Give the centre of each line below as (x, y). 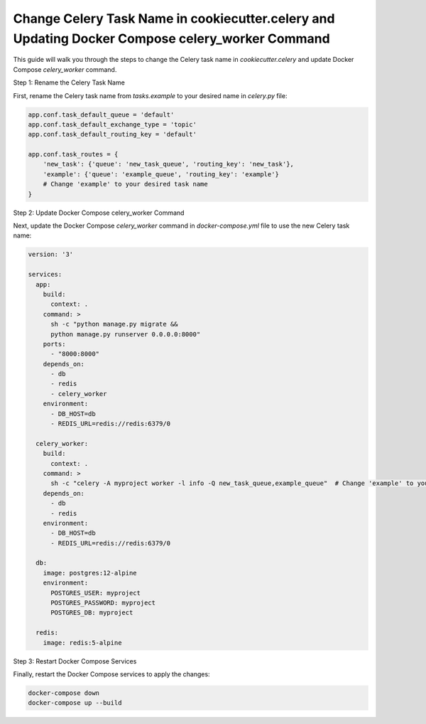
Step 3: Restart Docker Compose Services (75, 661)
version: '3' (51, 255)
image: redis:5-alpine (82, 643)
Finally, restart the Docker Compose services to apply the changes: (111, 674)
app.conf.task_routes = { (73, 154)
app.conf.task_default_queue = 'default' (101, 115)
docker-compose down (64, 693)
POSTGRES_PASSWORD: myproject (103, 603)
